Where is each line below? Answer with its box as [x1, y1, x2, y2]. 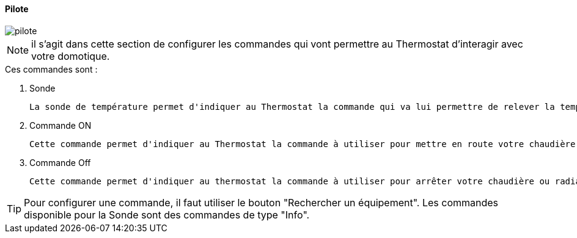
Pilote [5, 4, 29, 14]
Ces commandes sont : [5, 63, 98, 74]
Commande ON [29, 120, 92, 131]
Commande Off [29, 157, 91, 168]
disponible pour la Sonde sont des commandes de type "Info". [24, 208, 310, 221]
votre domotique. [31, 49, 110, 62]
